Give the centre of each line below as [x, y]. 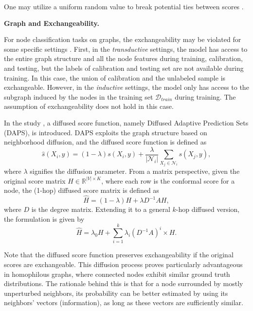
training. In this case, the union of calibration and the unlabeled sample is [115, 77]
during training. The [205, 96]
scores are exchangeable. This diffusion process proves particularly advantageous [123, 264]
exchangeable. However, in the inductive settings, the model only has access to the [126, 87]
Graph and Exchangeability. [52, 23]
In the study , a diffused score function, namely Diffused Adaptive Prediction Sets [126, 122]
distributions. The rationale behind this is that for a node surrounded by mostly [124, 283]
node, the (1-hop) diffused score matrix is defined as [81, 190]
